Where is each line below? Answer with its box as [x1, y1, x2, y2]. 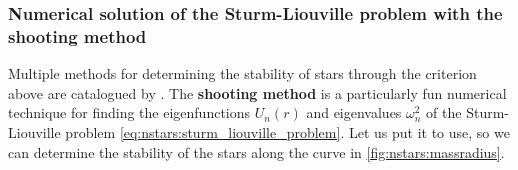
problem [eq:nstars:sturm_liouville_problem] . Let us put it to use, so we [65, 121, 510, 142]
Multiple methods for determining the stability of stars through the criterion [8, 63, 477, 84]
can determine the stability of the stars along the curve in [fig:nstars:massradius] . [8, 141, 505, 162]
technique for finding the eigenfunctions [8, 102, 251, 123]
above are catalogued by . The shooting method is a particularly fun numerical [8, 82, 507, 103]
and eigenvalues [306, 102, 402, 123]
